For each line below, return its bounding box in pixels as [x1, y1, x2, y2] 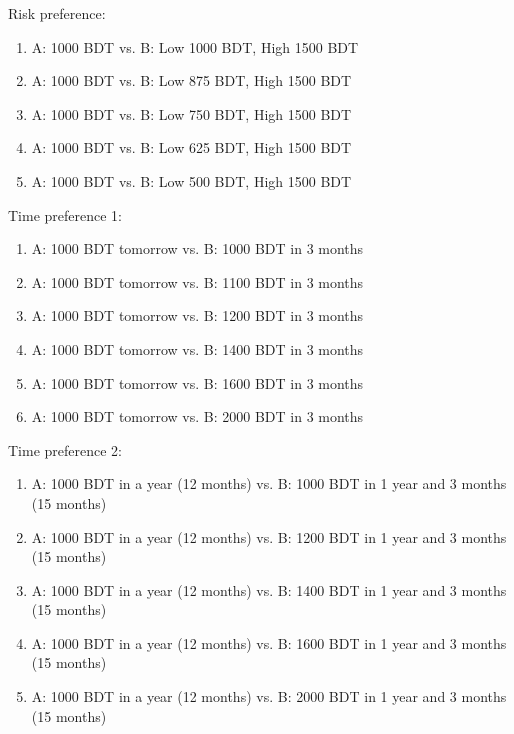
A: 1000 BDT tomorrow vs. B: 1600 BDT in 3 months [31, 372, 364, 393]
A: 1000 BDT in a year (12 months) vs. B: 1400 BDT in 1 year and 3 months [31, 579, 507, 600]
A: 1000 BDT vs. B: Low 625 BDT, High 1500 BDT [31, 137, 352, 158]
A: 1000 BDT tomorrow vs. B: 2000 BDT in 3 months [31, 406, 364, 427]
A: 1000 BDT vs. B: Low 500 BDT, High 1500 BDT [31, 170, 352, 191]
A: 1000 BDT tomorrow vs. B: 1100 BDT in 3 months [31, 271, 364, 292]
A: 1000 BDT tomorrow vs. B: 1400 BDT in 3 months [31, 338, 364, 359]
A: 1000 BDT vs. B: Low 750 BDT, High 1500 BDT [31, 103, 352, 124]
